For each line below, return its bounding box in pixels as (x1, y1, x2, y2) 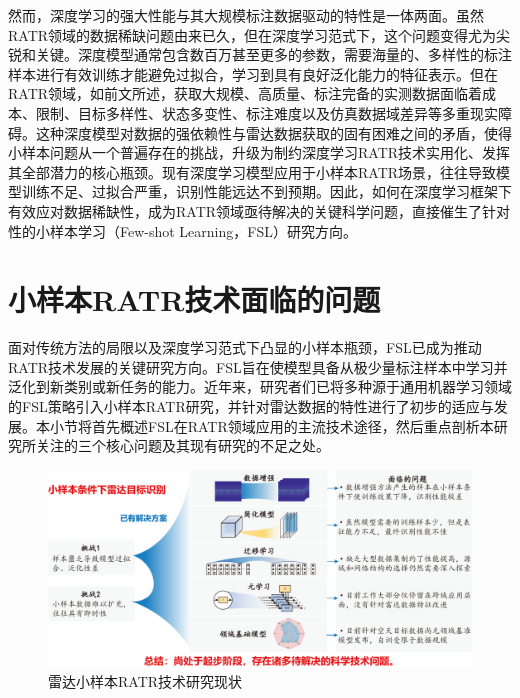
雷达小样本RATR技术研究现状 (48, 670, 243, 691)
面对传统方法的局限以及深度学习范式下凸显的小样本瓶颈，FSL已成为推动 (8, 337, 482, 358)
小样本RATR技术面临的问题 (8, 279, 381, 320)
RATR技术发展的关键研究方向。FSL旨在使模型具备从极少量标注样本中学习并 (8, 356, 508, 377)
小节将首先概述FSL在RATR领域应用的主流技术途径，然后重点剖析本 (49, 415, 494, 436)
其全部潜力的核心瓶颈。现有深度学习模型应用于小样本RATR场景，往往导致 (8, 161, 497, 182)
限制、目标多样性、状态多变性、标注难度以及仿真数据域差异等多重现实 (35, 102, 498, 123)
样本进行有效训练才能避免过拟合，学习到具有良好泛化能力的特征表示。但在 (8, 63, 498, 84)
